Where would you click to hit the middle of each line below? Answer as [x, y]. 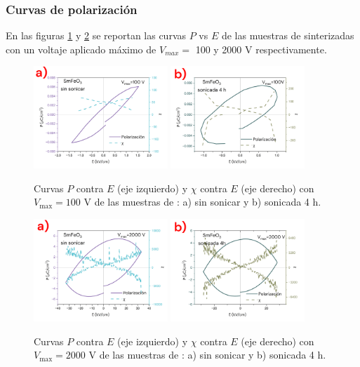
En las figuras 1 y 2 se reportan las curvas [96, 35]
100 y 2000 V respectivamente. [261, 49]
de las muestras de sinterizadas [288, 35]
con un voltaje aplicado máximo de [81, 49]
